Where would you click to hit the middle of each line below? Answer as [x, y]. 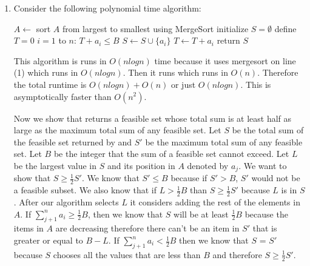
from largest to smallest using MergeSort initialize [155, 28]
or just [183, 84]
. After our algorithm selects [66, 202]
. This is [256, 84]
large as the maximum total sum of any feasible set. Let [117, 130]
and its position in [141, 165]
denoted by [208, 165]
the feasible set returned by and [73, 141]
